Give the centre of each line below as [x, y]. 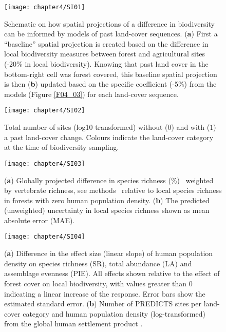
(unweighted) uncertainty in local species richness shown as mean [107, 210]
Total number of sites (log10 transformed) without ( [86, 127]
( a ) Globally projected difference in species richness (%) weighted [109, 180]
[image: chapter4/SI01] [45, 7]
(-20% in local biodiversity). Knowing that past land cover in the [106, 64]
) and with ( [191, 127]
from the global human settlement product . [73, 324]
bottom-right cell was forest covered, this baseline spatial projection [111, 74]
